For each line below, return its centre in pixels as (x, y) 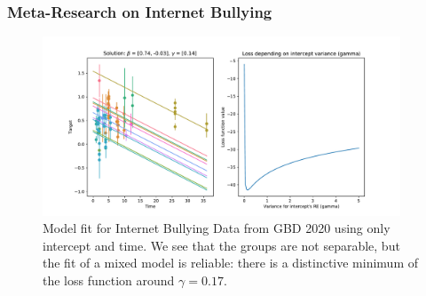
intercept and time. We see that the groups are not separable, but (221, 245)
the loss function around (109, 280)
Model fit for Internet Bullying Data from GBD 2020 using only (217, 228)
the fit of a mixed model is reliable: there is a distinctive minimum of (231, 263)
